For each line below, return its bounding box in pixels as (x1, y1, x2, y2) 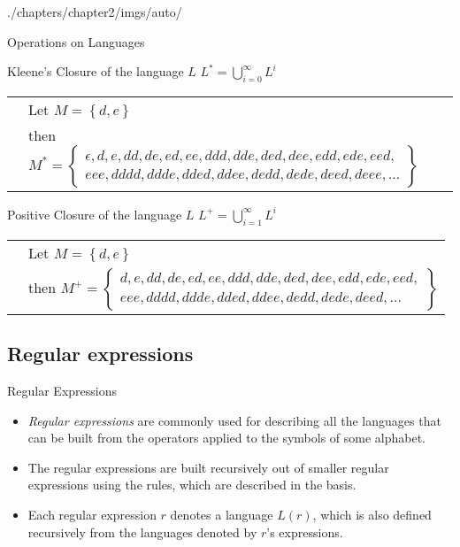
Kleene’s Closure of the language (7, 62, 184, 81)
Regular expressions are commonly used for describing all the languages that (27, 411, 441, 429)
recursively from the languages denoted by (27, 522, 257, 541)
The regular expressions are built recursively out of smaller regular (27, 458, 389, 476)
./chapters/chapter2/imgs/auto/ (7, 3, 182, 20)
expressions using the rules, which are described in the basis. (27, 475, 356, 494)
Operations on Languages (7, 32, 145, 50)
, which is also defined (312, 505, 432, 523)
